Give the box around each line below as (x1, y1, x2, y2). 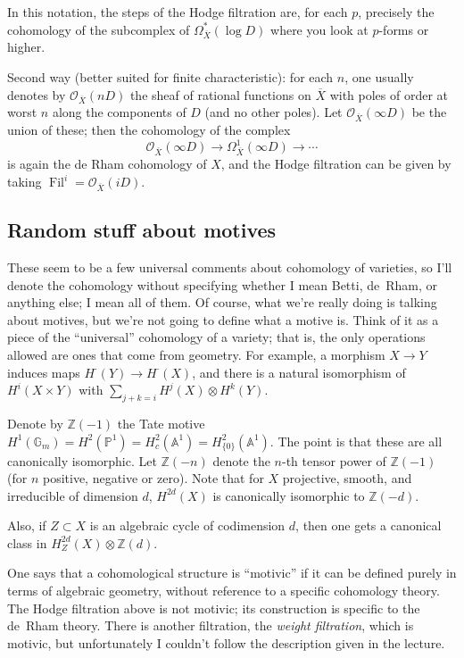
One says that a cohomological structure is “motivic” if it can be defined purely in (7, 563, 457, 582)
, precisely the (358, 3, 435, 21)
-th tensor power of (282, 451, 386, 470)
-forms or (378, 20, 429, 38)
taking (7, 172, 42, 191)
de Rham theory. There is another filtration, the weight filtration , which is (7, 616, 414, 635)
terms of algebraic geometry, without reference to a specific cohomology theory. (7, 581, 440, 600)
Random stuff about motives (7, 216, 277, 244)
